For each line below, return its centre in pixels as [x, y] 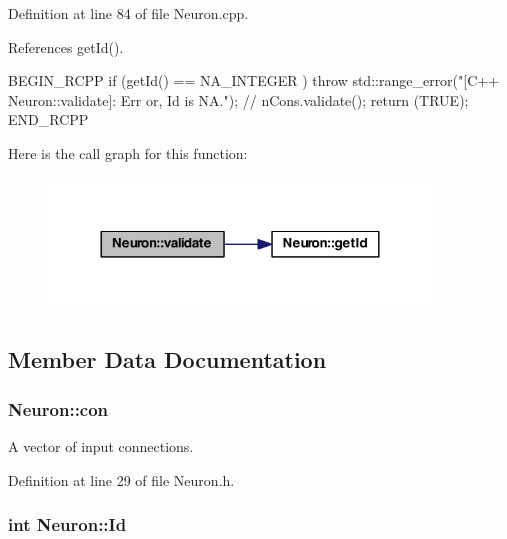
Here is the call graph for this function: [128, 152]
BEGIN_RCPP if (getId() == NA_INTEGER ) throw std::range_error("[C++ [254, 80]
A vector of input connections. [101, 445]
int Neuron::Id [67, 524]
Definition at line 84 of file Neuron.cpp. [128, 13]
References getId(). [66, 46]
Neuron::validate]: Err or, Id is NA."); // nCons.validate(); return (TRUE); [238, 99]
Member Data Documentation [167, 359]
